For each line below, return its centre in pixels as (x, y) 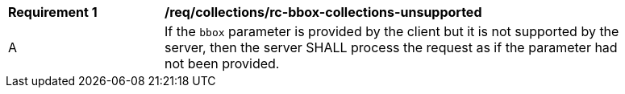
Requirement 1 (53, 12)
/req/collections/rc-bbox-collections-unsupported (323, 12)
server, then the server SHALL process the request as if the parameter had (391, 47)
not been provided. (222, 63)
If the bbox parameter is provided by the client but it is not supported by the (392, 31)
